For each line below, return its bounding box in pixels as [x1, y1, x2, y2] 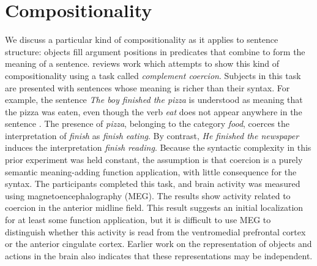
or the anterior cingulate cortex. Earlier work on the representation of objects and [5, 237, 312, 250]
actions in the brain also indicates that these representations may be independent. [5, 249, 313, 262]
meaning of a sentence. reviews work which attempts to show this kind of [5, 57, 280, 70]
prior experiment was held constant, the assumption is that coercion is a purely [5, 153, 303, 166]
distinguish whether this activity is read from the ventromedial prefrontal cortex [5, 225, 306, 238]
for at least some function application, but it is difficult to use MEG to [5, 213, 271, 226]
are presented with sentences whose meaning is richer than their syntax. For [5, 81, 290, 94]
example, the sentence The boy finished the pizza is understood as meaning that [5, 93, 303, 106]
